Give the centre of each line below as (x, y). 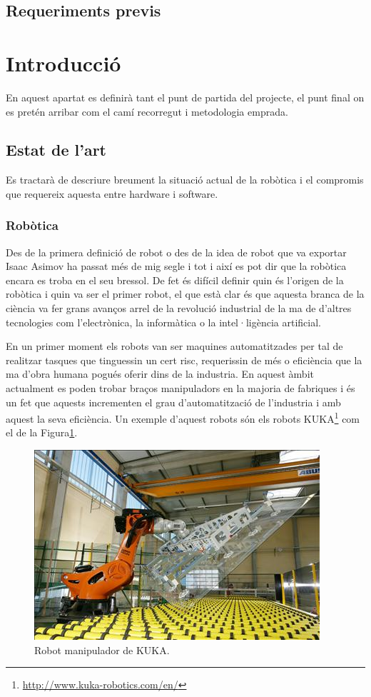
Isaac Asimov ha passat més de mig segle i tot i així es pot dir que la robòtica (176, 266)
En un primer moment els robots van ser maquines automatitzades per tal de (174, 346)
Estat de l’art (56, 150)
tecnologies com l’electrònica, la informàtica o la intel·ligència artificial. (163, 322)
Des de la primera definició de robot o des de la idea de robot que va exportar (176, 252)
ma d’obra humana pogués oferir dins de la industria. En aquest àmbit (160, 374)
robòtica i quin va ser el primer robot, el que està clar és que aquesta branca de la (185, 294)
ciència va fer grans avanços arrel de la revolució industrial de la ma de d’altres (179, 308)
